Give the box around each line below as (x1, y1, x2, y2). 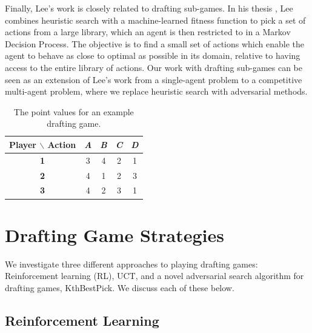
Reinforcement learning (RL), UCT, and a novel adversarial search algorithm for (5, 269, 304, 282)
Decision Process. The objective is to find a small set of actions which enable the (5, 37, 305, 50)
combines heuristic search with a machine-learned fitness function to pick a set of (5, 13, 306, 26)
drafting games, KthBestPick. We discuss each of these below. (5, 281, 234, 294)
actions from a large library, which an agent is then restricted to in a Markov (5, 25, 291, 38)
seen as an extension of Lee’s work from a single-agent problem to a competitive (5, 73, 302, 86)
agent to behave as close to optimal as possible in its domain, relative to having (5, 49, 300, 62)
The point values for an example (13, 105, 134, 118)
